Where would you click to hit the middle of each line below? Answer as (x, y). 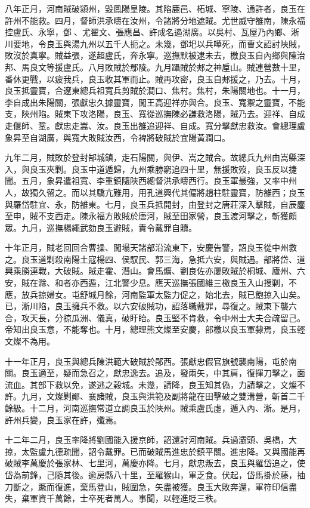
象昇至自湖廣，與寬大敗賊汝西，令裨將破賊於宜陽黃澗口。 (117, 137)
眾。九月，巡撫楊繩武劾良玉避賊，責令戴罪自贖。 (101, 227)
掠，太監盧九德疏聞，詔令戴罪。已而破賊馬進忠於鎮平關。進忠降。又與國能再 (155, 451)
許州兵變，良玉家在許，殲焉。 (63, 419)
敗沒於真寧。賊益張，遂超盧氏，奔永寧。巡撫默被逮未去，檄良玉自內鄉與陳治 (155, 55)
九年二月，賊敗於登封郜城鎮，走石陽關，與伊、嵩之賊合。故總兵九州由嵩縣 (151, 157)
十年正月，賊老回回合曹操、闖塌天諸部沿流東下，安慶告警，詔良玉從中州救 (151, 247)
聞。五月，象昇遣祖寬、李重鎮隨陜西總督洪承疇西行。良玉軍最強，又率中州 (151, 181)
